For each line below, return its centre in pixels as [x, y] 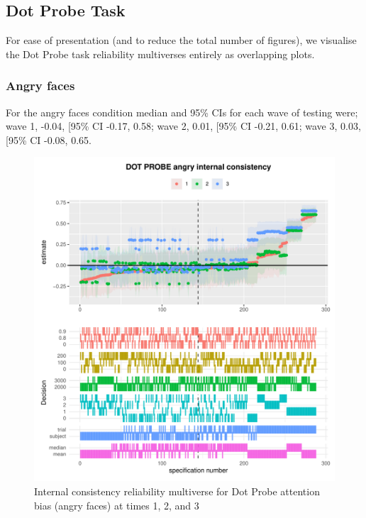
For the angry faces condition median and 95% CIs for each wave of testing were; [182, 112]
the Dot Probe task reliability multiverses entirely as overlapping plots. [160, 54]
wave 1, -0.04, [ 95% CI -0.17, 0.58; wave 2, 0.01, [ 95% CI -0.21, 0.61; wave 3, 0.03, [183, 126]
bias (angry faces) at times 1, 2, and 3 [117, 505]
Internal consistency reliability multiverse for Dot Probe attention [177, 491]
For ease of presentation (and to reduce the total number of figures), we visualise [181, 40]
